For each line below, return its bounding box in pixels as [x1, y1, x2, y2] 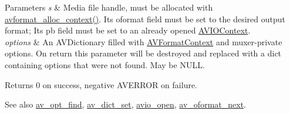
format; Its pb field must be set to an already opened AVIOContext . [5, 24, 251, 36]
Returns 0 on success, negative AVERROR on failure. [5, 78, 198, 90]
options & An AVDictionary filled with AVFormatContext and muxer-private [5, 35, 282, 48]
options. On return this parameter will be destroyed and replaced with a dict [5, 47, 282, 59]
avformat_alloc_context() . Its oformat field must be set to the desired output [5, 12, 285, 25]
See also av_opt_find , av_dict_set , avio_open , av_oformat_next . [5, 98, 246, 110]
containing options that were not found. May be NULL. [5, 58, 205, 71]
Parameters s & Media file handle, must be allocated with [5, 1, 213, 13]
